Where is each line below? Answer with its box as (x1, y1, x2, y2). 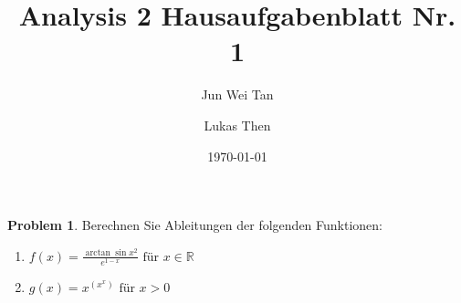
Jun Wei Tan (201, 85, 274, 104)
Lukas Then (204, 115, 271, 134)
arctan (85, 248, 110, 258)
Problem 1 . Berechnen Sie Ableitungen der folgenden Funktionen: (7, 215, 382, 235)
